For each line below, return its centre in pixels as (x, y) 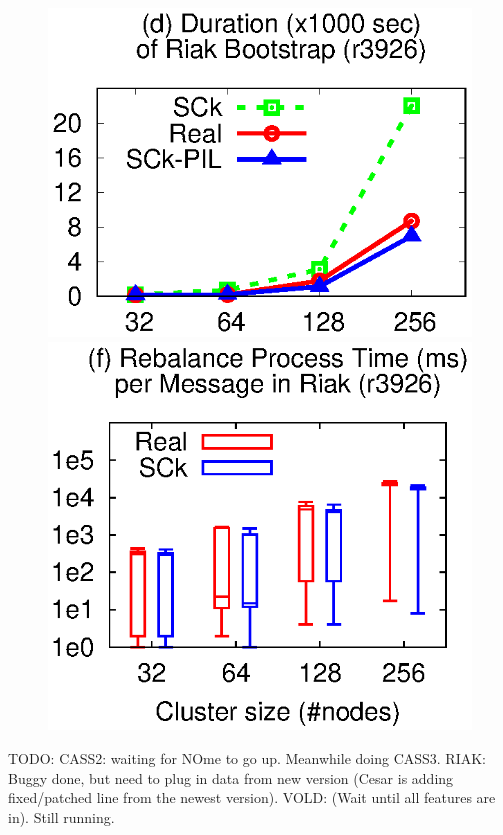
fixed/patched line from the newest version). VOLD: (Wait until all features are (252, 797)
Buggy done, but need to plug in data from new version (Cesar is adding (231, 777)
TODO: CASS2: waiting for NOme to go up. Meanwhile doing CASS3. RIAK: (247, 757)
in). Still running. (61, 816)
